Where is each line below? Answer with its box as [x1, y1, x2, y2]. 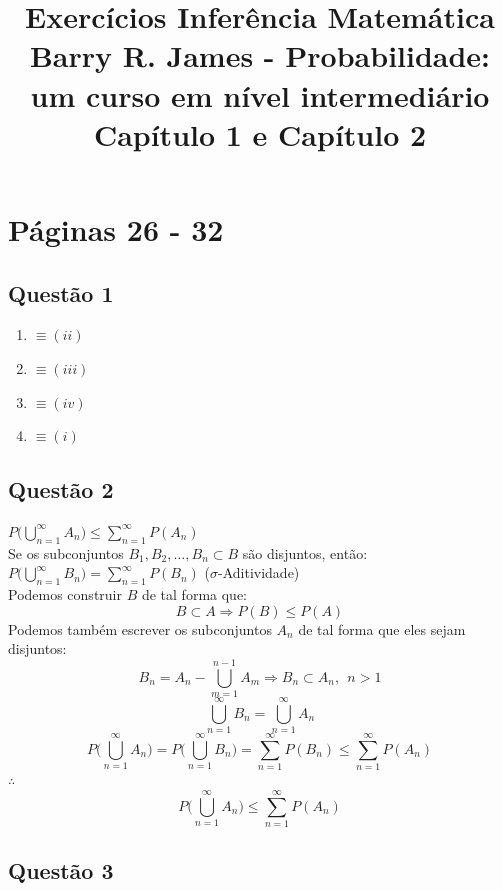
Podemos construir [8, 584, 122, 605]
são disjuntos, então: [242, 542, 368, 563]
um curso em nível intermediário [30, 74, 490, 115]
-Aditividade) [218, 562, 300, 583]
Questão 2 [8, 474, 114, 505]
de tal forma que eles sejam [298, 618, 466, 639]
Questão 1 [8, 277, 114, 308]
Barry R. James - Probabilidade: [29, 35, 491, 76]
